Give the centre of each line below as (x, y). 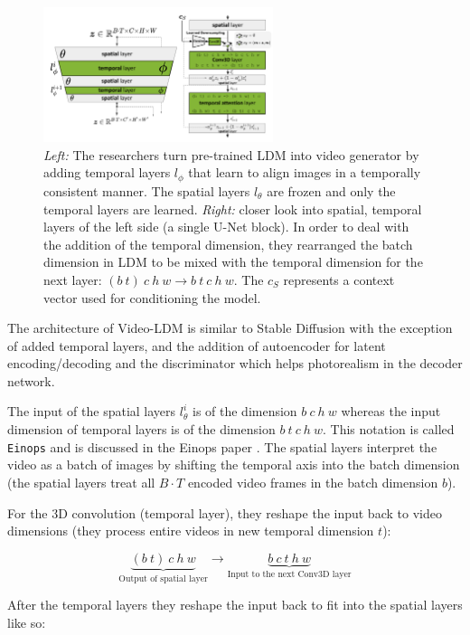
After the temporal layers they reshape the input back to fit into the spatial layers (235, 605)
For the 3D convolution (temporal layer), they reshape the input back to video (225, 512)
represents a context (339, 279)
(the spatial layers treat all (81, 482)
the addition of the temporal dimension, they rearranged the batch (228, 244)
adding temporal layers (107, 172)
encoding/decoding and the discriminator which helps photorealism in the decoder (235, 363)
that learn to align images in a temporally (305, 172)
